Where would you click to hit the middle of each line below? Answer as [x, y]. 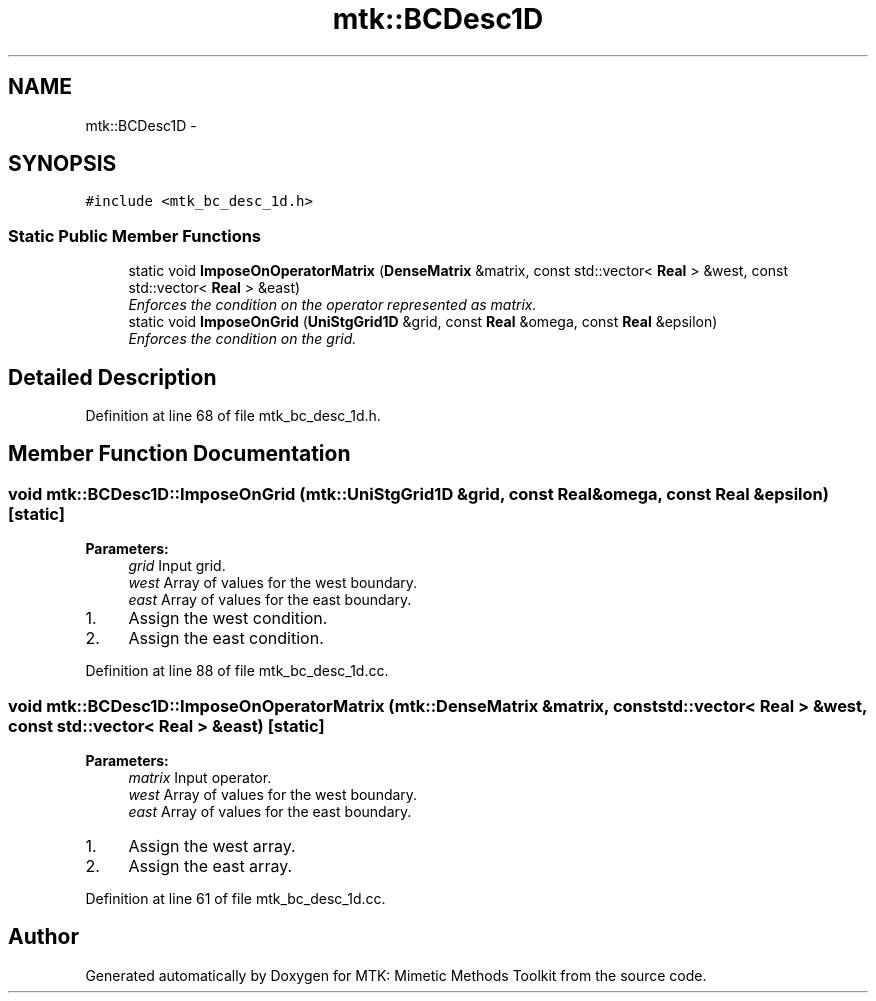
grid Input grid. [177, 566]
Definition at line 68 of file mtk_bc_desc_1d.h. [233, 416]
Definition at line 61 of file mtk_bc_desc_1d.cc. [235, 898]
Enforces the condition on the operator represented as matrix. [332, 305]
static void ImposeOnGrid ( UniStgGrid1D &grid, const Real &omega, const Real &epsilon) [423, 322]
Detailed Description [112, 377]
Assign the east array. [210, 866]
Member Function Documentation [179, 454]
